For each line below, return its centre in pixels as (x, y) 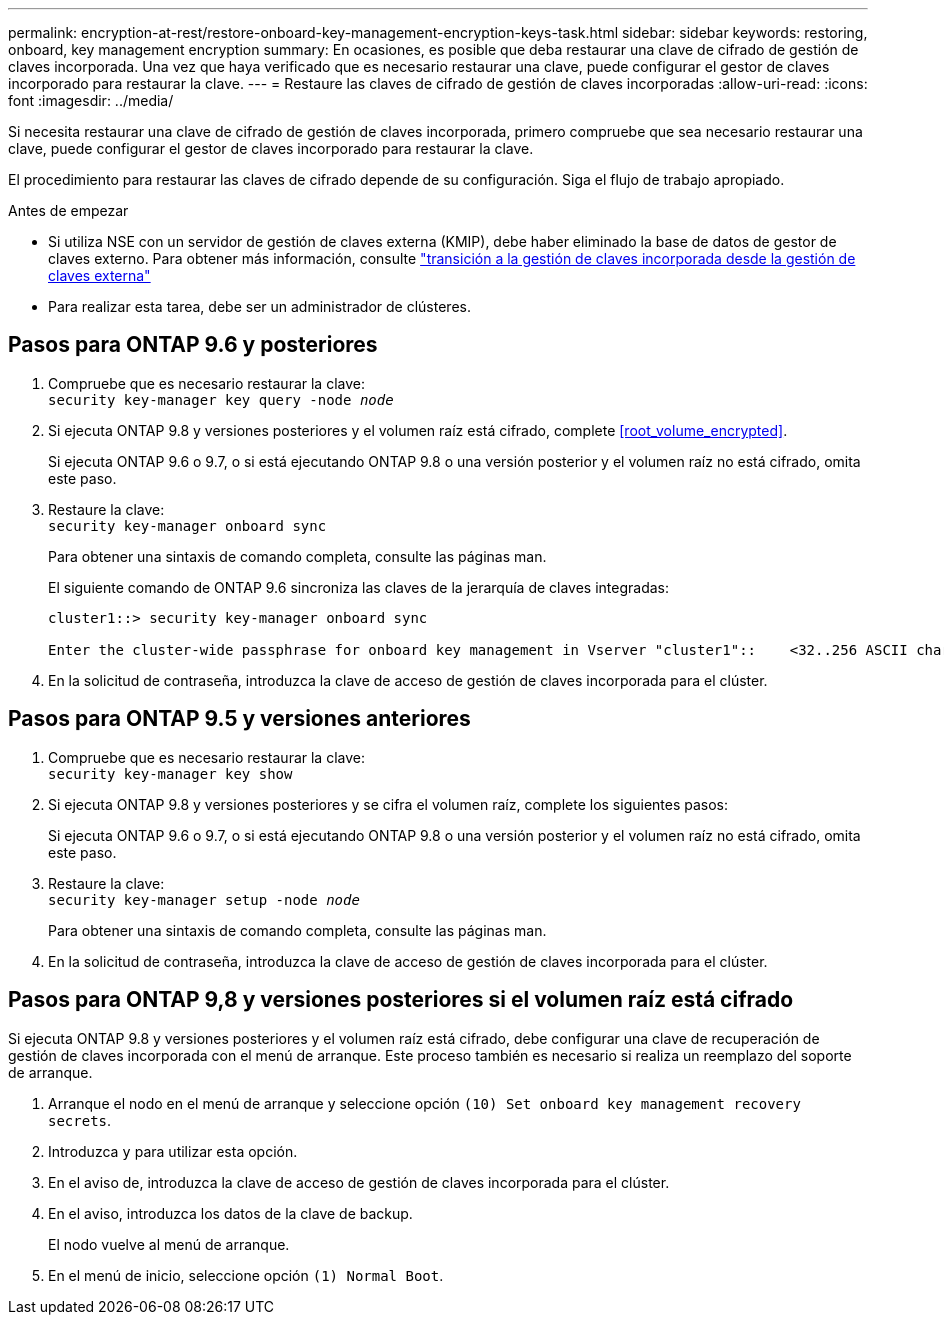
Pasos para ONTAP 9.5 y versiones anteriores (239, 719)
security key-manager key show (170, 773)
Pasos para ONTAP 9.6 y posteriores (193, 345)
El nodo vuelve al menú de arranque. (169, 1244)
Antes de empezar (68, 210)
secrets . (80, 1120)
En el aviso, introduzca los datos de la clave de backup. (230, 1213)
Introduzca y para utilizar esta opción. (173, 1151)
